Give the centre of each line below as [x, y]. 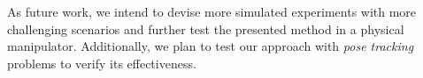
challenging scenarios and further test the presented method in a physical [206, 28]
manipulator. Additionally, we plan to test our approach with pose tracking [211, 46]
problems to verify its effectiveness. [102, 63]
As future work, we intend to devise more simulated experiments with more [212, 11]
